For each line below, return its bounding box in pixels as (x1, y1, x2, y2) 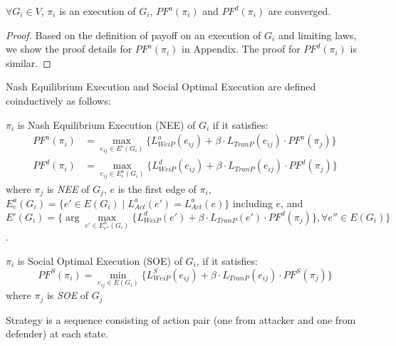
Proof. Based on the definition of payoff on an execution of (6, 27, 261, 42)
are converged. (268, 4, 331, 18)
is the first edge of (118, 181, 197, 196)
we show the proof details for (6, 41, 132, 56)
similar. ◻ (6, 55, 51, 70)
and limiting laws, (278, 27, 357, 42)
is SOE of (46, 288, 89, 303)
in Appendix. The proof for (182, 41, 301, 56)
